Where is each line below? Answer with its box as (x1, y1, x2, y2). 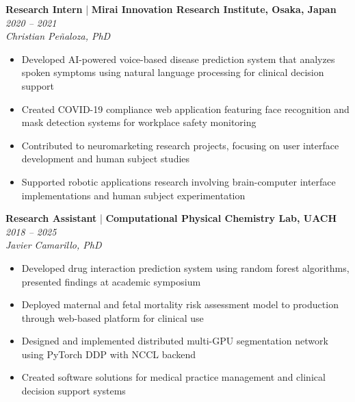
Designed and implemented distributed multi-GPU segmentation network (21, 334, 328, 348)
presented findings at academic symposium (21, 274, 201, 288)
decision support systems (21, 384, 126, 398)
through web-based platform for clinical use (21, 310, 204, 325)
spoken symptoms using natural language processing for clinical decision (21, 65, 324, 79)
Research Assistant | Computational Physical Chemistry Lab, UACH (5, 211, 337, 225)
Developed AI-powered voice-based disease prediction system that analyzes (21, 51, 335, 66)
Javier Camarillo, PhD (5, 238, 102, 252)
